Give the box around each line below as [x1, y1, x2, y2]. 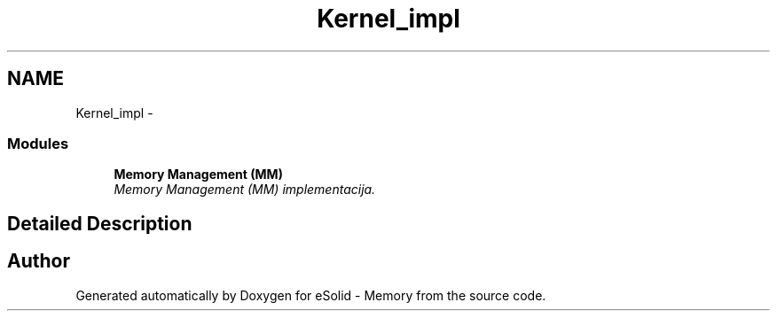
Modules [7, 134, 69, 152]
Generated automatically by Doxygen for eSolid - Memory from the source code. [75, 287, 546, 303]
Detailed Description [7, 212, 192, 235]
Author [7, 250, 70, 273]
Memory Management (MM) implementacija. [114, 182, 376, 198]
